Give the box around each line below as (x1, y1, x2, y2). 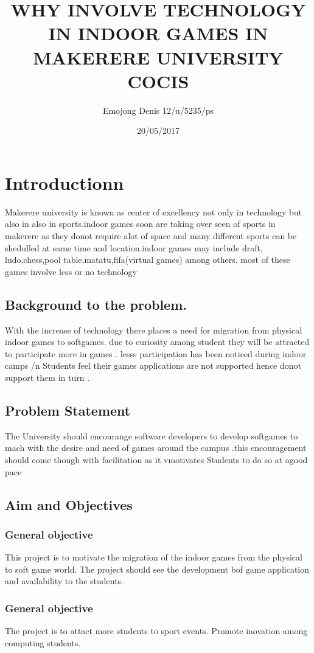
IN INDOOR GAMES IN (48, 21, 268, 46)
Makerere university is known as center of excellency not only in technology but (5, 205, 302, 218)
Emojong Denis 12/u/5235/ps (102, 103, 214, 116)
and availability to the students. (5, 574, 124, 587)
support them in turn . (5, 371, 90, 383)
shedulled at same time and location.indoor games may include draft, (5, 241, 263, 254)
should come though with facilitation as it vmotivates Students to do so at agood (5, 453, 308, 466)
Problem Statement (5, 400, 131, 419)
